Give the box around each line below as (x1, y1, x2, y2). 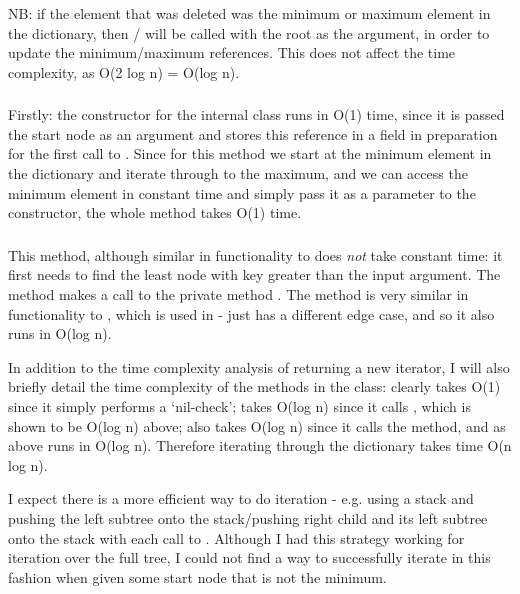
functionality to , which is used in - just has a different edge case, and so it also (8, 303, 495, 324)
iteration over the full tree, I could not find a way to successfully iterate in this (8, 547, 491, 568)
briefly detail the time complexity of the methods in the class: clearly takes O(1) (8, 376, 501, 397)
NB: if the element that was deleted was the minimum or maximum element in (8, 3, 491, 23)
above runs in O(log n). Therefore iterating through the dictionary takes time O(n (8, 435, 512, 456)
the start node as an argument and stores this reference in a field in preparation (8, 123, 498, 144)
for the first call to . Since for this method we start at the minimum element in (8, 143, 492, 164)
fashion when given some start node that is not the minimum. (8, 566, 387, 587)
